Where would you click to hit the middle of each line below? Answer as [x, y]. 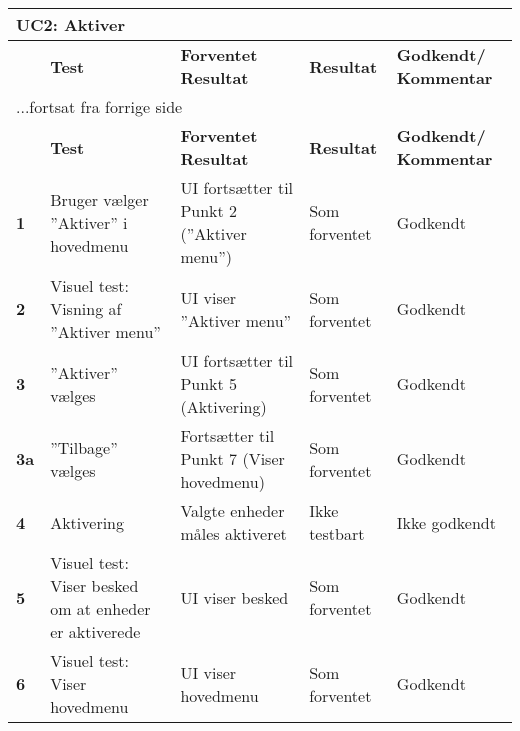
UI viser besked [234, 597]
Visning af [86, 308]
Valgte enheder [232, 510]
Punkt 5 [209, 383]
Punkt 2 [209, 210]
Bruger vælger [99, 199]
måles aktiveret [233, 533]
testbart [337, 533]
